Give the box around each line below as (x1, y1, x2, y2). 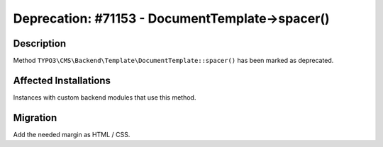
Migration (13, 112, 57, 124)
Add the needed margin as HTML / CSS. (13, 130, 131, 139)
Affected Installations (13, 74, 111, 86)
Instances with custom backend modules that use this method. (13, 93, 196, 102)
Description (13, 37, 67, 49)
